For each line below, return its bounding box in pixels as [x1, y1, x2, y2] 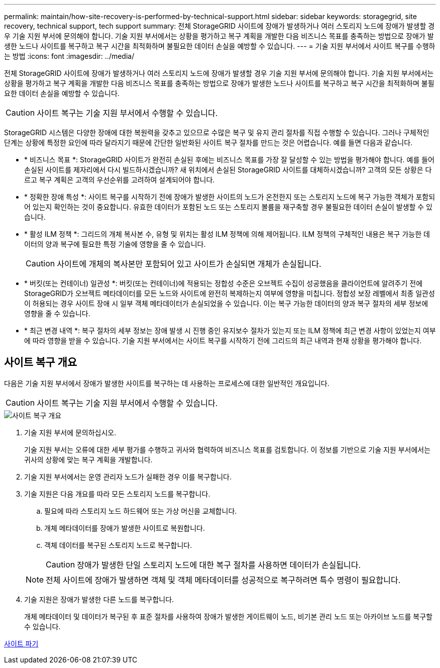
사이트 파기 [4, 639, 39, 648]
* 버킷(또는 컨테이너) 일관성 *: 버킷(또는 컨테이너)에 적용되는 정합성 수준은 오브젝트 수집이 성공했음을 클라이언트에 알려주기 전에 [24, 279, 423, 288]
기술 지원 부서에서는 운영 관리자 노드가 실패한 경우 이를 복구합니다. [24, 472, 232, 481]
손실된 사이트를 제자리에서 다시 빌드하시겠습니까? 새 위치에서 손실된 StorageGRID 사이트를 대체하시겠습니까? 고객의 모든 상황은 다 [24, 165, 432, 174]
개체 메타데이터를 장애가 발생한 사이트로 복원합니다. [44, 523, 205, 532]
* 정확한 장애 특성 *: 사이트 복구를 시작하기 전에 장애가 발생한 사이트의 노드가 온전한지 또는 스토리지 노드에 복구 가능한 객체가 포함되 [24, 193, 435, 201]
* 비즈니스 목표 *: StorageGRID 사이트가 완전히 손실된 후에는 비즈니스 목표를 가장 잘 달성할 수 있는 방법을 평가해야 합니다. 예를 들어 [24, 155, 434, 164]
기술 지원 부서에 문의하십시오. [24, 428, 117, 437]
